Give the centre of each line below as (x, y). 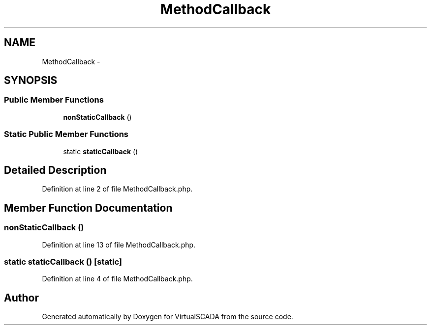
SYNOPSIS (31, 81)
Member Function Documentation (88, 208)
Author (21, 298)
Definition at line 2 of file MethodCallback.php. (117, 189)
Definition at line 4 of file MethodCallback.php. (117, 279)
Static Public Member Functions (66, 134)
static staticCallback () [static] (63, 262)
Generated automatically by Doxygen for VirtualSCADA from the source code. (168, 317)
